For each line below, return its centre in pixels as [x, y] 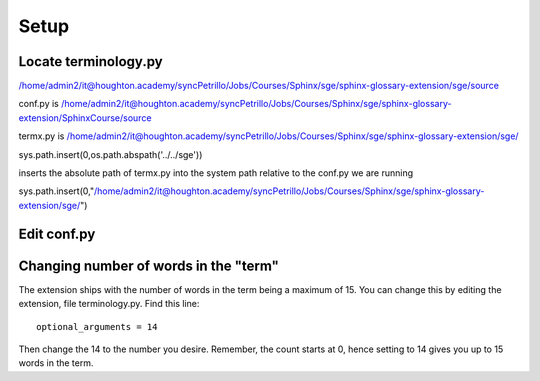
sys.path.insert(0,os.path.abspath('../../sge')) [110, 154]
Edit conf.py [57, 233]
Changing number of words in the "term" [149, 265]
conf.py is [38, 104]
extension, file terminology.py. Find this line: [109, 304]
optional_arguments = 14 [97, 326]
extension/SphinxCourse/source [85, 117]
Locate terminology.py [91, 61]
